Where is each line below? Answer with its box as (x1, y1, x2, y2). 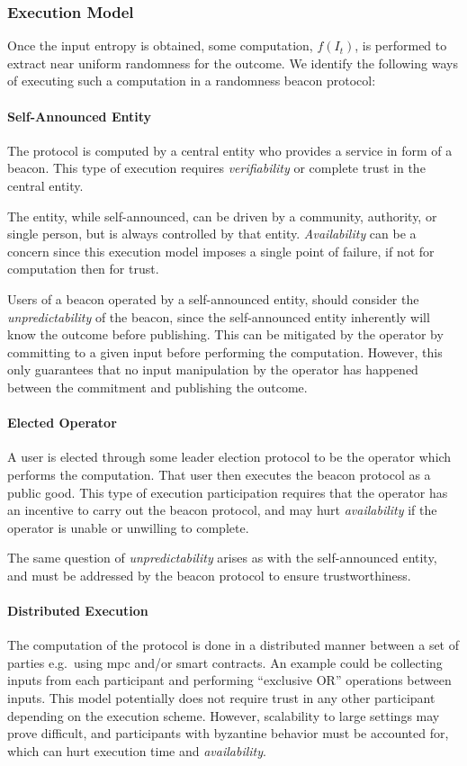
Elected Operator (7, 413, 117, 432)
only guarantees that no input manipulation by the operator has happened (7, 360, 418, 379)
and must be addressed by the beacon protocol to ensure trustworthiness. (7, 565, 411, 584)
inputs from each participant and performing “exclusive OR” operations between (7, 671, 452, 689)
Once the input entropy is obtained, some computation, (7, 36, 313, 55)
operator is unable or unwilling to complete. (7, 518, 249, 536)
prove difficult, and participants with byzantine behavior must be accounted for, (7, 724, 449, 743)
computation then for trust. (7, 259, 159, 278)
